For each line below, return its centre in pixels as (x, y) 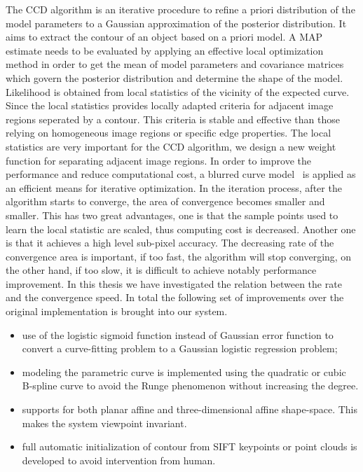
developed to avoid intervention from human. (119, 460)
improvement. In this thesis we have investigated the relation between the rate (174, 283)
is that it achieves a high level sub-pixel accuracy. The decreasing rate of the (170, 243)
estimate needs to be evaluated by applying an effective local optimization (165, 50)
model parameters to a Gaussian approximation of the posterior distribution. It (176, 23)
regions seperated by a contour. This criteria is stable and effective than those (173, 119)
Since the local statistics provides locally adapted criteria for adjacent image (170, 105)
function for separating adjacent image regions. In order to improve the (158, 160)
